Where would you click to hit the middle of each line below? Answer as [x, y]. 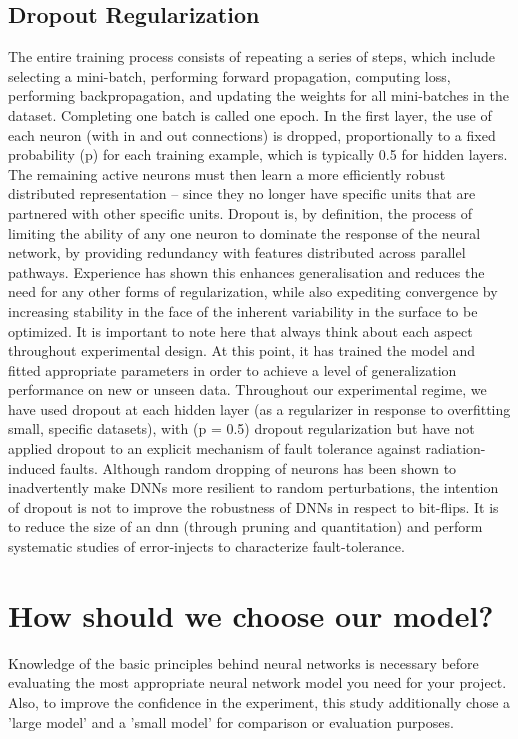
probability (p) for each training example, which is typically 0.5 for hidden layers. [258, 154]
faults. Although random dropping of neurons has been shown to [258, 467]
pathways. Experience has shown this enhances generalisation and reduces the [246, 271]
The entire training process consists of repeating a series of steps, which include [251, 56]
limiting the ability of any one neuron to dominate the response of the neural [244, 232]
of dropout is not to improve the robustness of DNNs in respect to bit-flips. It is [253, 506]
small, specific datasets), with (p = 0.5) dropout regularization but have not [241, 428]
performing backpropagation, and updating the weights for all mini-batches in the [258, 95]
